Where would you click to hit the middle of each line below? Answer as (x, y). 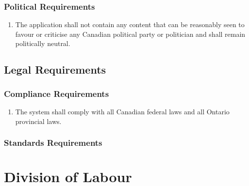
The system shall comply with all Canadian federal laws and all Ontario (122, 111)
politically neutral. (43, 43)
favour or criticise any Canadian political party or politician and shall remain (130, 34)
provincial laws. (38, 121)
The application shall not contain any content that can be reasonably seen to (130, 24)
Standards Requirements (53, 143)
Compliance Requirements (57, 93)
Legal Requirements (55, 70)
